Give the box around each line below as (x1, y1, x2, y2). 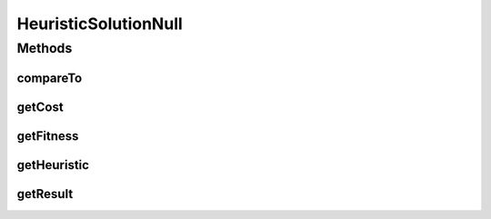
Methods (16, 40, 73, 56)
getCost (16, 99, 64, 114)
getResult (16, 186, 74, 202)
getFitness (16, 128, 79, 144)
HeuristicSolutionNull (16, 14, 184, 34)
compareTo (16, 70, 83, 85)
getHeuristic (16, 157, 90, 173)
